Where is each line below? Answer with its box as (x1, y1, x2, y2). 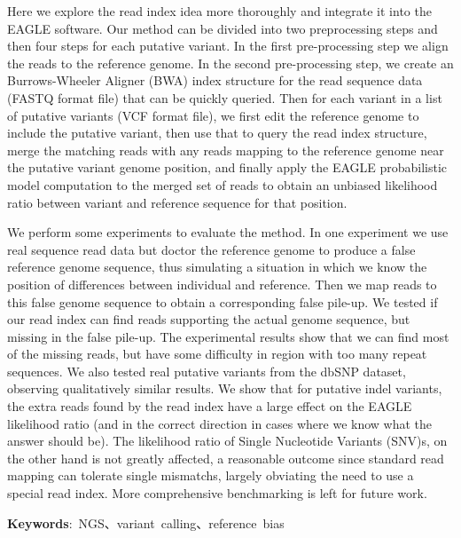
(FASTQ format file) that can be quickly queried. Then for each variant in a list (7, 88, 442, 107)
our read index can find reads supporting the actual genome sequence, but (7, 310, 410, 328)
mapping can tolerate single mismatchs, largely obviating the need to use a (7, 466, 414, 485)
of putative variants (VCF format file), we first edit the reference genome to (7, 106, 419, 124)
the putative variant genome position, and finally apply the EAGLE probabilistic (7, 158, 448, 177)
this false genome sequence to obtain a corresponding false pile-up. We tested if (7, 292, 438, 311)
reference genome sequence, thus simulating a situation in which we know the (7, 257, 427, 276)
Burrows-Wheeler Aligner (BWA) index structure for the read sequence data (7, 71, 423, 90)
